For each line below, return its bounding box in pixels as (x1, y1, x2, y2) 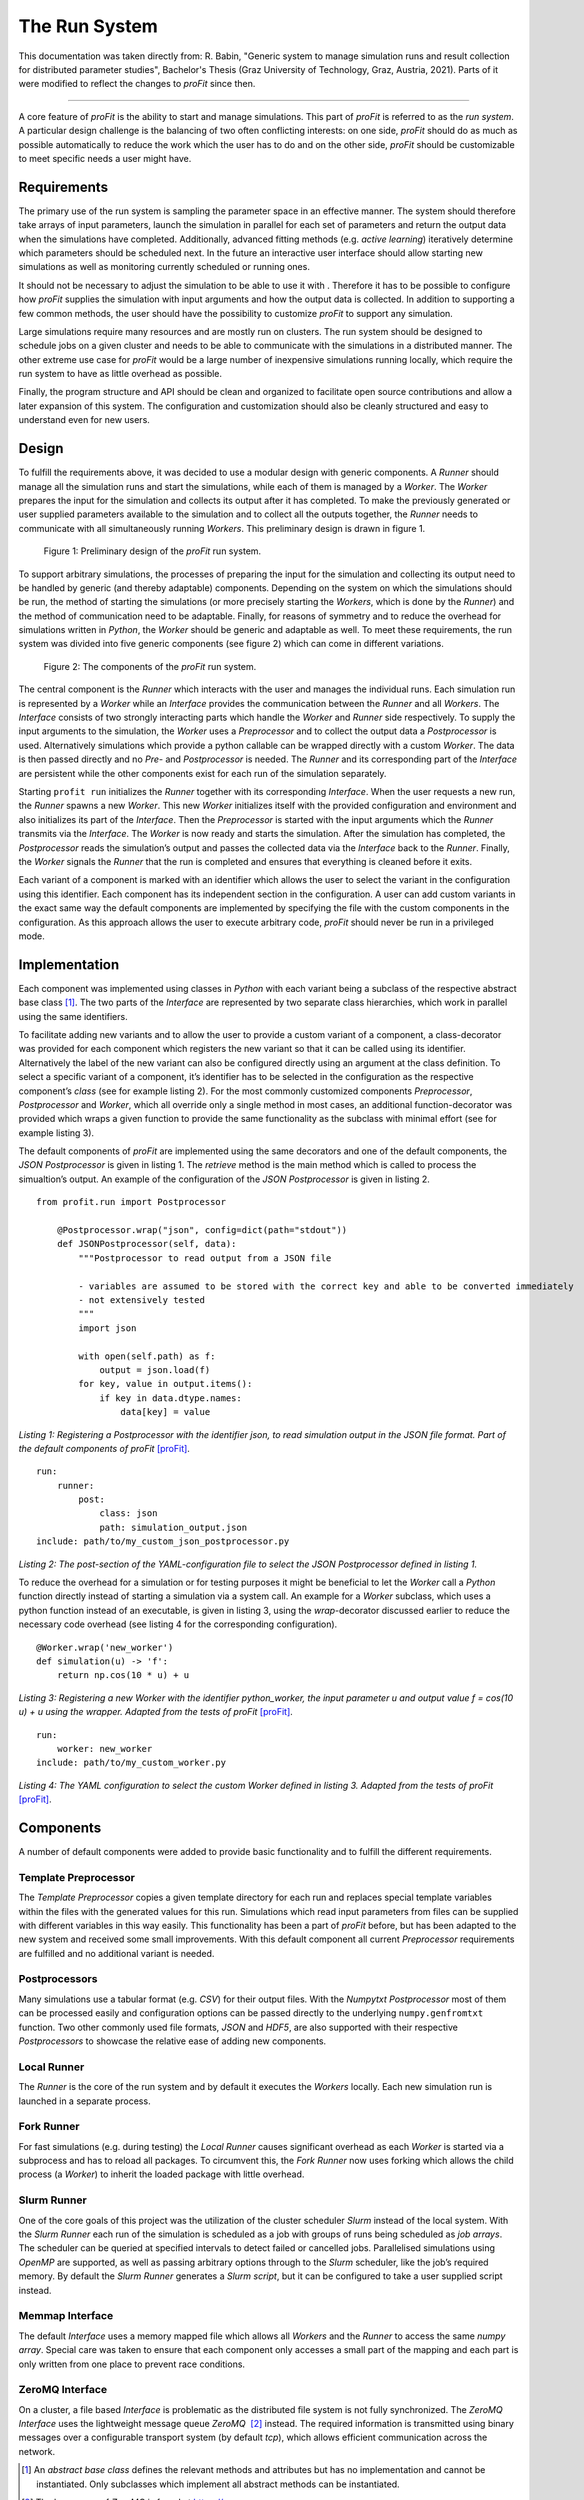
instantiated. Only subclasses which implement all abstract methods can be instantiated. (36, 2478, 400, 2490)
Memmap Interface (18, 2309, 114, 2323)
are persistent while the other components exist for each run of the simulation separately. (18, 767, 387, 779)
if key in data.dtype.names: (99, 1392, 242, 1404)
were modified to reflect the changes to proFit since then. (18, 78, 256, 90)
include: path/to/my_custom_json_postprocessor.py (36, 1536, 290, 1547)
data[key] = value (120, 1406, 211, 1418)
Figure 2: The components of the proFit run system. (43, 660, 257, 672)
